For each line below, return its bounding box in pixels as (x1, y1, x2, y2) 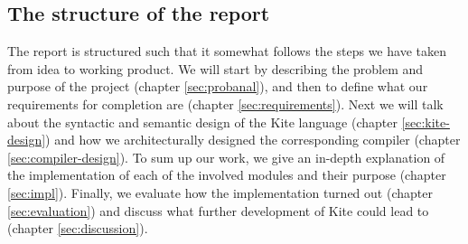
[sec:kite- (401, 112, 450, 131)
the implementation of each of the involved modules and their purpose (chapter (7, 165, 446, 184)
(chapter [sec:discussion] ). (7, 219, 148, 238)
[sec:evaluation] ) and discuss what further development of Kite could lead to (7, 201, 429, 220)
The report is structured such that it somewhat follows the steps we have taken (7, 42, 446, 61)
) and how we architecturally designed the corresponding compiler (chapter (45, 130, 461, 149)
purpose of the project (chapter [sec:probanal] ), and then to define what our (7, 77, 428, 96)
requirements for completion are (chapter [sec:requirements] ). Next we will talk (7, 94, 444, 113)
